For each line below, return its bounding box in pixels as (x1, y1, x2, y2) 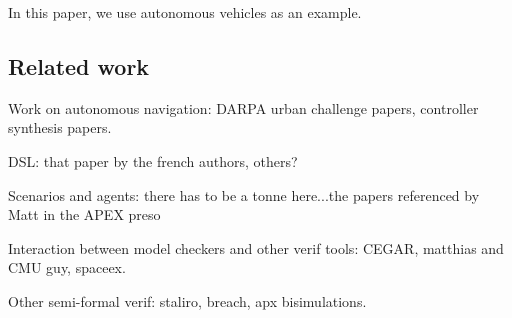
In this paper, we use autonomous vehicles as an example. (8, 2, 362, 22)
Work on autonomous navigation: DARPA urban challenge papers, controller (8, 97, 479, 118)
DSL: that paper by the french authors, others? (8, 150, 298, 171)
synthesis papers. (8, 117, 112, 138)
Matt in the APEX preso (8, 204, 161, 225)
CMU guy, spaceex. (8, 257, 126, 278)
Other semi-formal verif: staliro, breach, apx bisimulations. (8, 290, 367, 311)
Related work (8, 50, 150, 81)
